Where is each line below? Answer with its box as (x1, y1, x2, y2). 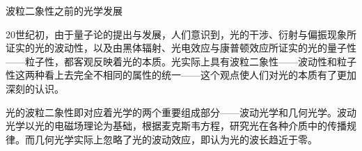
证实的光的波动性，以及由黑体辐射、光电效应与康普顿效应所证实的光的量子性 (6, 40, 356, 55)
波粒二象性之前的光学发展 (6, 3, 123, 17)
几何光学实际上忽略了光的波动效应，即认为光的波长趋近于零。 (34, 132, 317, 146)
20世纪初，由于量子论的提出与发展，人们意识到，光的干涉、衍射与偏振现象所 (6, 26, 356, 41)
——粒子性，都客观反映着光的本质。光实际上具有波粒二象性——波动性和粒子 (6, 54, 356, 68)
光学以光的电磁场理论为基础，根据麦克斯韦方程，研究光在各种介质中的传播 (6, 118, 347, 133)
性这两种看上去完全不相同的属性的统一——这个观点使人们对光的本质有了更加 (6, 67, 356, 82)
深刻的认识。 (6, 81, 64, 95)
